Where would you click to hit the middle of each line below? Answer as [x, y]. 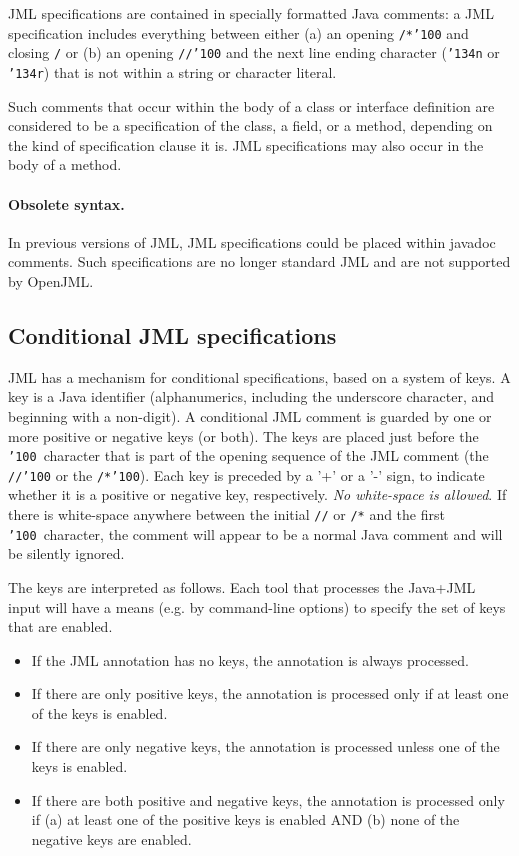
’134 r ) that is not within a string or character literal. [172, 71]
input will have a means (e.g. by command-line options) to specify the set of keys [257, 606]
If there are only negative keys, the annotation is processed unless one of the [265, 746]
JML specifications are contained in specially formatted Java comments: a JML [251, 13]
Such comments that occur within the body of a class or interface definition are [251, 105]
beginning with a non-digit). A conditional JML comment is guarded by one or [250, 415]
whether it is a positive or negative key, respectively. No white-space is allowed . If [257, 494]
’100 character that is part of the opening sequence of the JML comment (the [248, 455]
